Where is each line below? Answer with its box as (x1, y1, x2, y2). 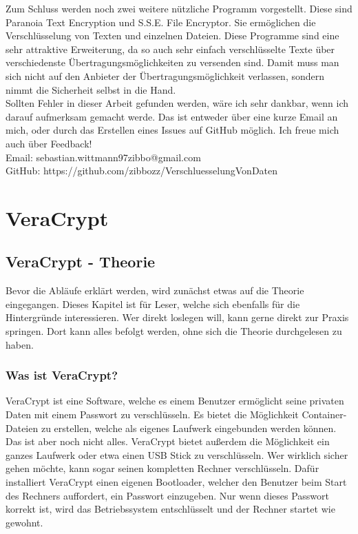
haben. (6, 337, 34, 351)
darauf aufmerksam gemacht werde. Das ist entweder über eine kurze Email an (6, 109, 338, 123)
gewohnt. (6, 515, 43, 529)
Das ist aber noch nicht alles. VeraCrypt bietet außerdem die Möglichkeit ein (6, 434, 330, 449)
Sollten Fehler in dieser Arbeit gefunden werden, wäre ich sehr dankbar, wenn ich (6, 96, 349, 110)
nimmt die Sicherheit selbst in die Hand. (6, 82, 176, 96)
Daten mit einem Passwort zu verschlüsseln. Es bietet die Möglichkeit (6, 407, 299, 422)
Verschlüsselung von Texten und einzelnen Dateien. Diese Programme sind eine (6, 28, 339, 43)
